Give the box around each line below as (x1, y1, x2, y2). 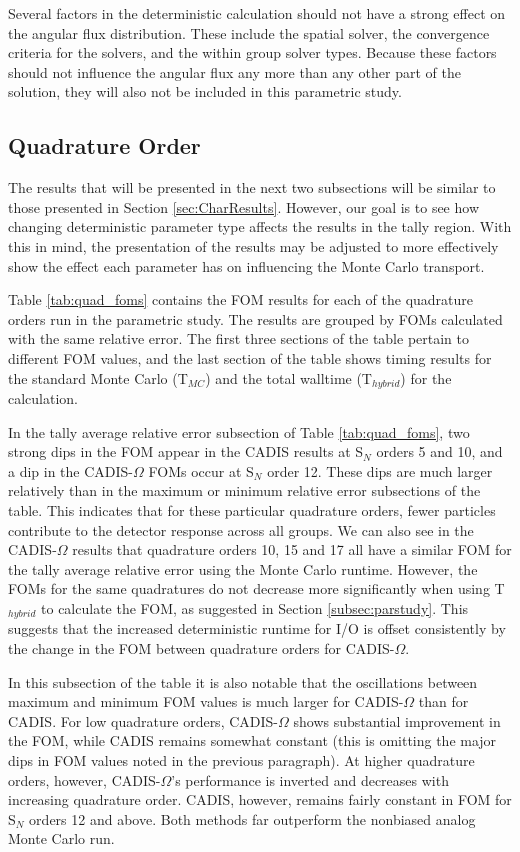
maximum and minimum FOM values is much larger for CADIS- (8, 691, 404, 712)
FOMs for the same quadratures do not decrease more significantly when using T (8, 578, 505, 599)
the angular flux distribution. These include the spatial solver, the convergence (8, 22, 490, 43)
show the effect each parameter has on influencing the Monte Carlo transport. (8, 255, 485, 276)
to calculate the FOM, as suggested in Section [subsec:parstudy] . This (41, 597, 469, 618)
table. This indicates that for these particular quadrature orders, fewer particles (8, 499, 496, 520)
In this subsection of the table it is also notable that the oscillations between (8, 671, 478, 692)
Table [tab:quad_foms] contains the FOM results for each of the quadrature (8, 289, 474, 310)
